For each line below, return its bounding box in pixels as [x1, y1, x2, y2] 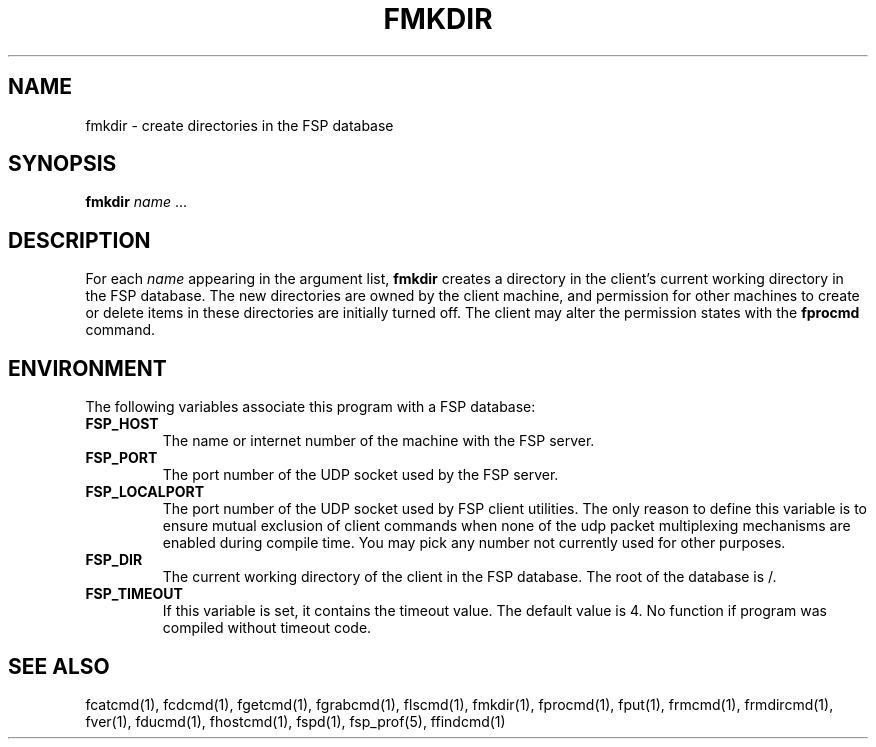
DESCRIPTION [8, 227, 151, 253]
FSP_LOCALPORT [85, 483, 205, 501]
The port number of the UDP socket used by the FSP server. [162, 466, 559, 484]
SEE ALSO [8, 653, 110, 679]
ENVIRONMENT [8, 355, 167, 381]
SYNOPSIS [8, 151, 117, 177]
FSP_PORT [85, 449, 158, 467]
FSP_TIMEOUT [85, 585, 183, 603]
